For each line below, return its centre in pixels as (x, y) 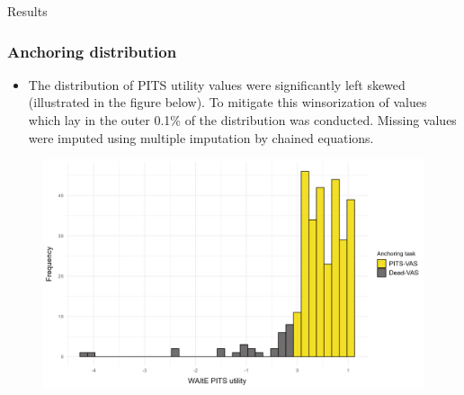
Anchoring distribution (92, 51)
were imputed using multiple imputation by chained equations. (201, 137)
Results (27, 11)
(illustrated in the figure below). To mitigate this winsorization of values (228, 102)
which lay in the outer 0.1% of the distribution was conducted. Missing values (242, 120)
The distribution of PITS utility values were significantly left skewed (217, 84)
